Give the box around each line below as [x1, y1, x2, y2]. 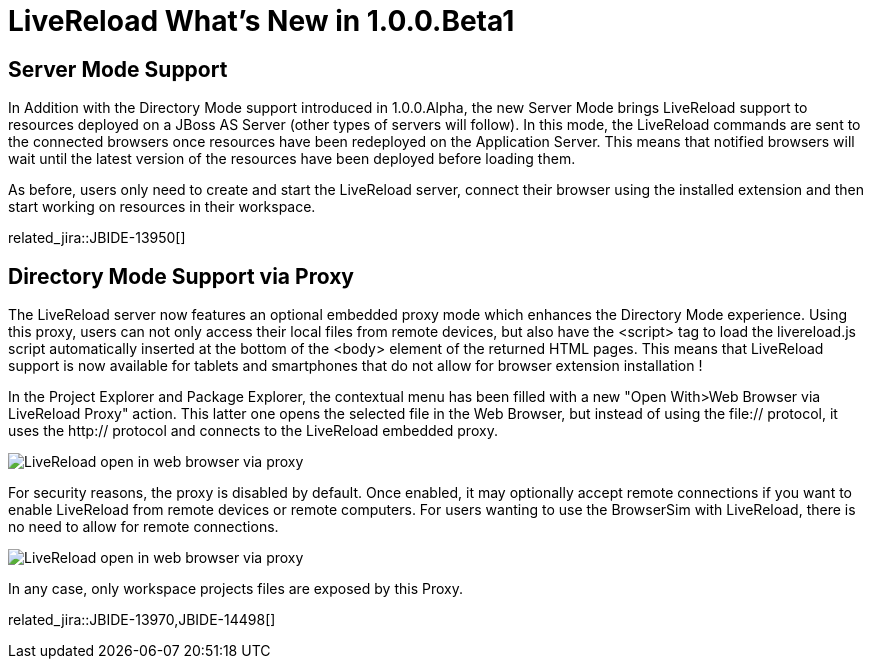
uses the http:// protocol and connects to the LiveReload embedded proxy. [8, 422, 498, 440]
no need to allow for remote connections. [8, 518, 279, 536]
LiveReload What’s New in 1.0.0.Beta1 [8, 4, 515, 38]
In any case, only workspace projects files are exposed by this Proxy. [8, 580, 463, 598]
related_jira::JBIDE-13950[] [8, 229, 186, 247]
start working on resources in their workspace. [8, 198, 316, 216]
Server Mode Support [8, 56, 228, 82]
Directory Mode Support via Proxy [8, 263, 354, 289]
